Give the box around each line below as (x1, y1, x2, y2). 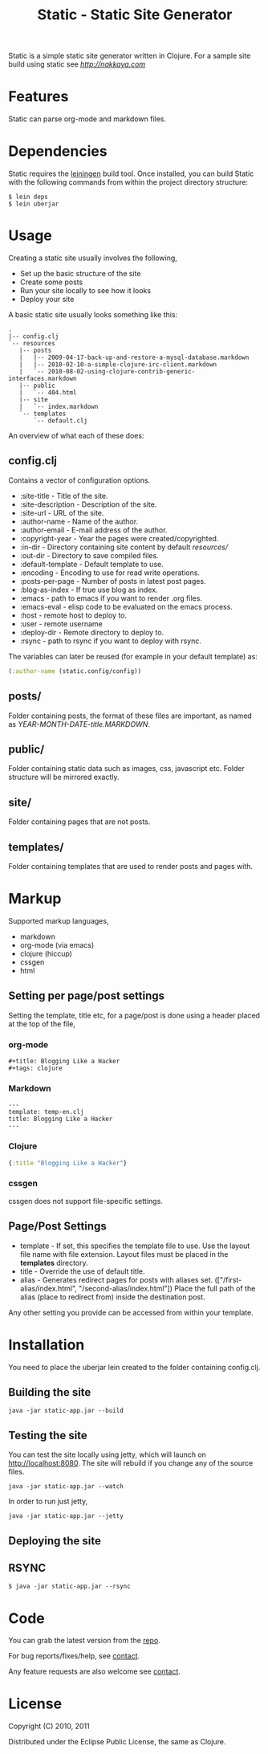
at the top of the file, (8, 1018, 76, 1029)
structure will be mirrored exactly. (8, 773, 120, 782)
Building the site (8, 1385, 91, 1399)
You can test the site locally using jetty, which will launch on (8, 1450, 207, 1459)
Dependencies (8, 142, 108, 161)
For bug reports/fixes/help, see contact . (8, 1651, 140, 1661)
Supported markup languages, (8, 916, 109, 925)
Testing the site (8, 1428, 88, 1442)
